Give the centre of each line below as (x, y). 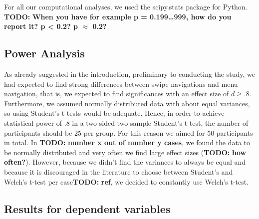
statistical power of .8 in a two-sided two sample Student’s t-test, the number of (126, 122)
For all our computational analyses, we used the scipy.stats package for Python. (126, 6)
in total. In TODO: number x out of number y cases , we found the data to (127, 142)
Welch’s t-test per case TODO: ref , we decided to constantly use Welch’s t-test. (127, 181)
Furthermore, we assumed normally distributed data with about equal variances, (127, 103)
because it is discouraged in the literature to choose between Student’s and (119, 171)
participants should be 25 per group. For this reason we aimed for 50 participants (129, 132)
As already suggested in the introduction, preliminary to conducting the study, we (129, 74)
